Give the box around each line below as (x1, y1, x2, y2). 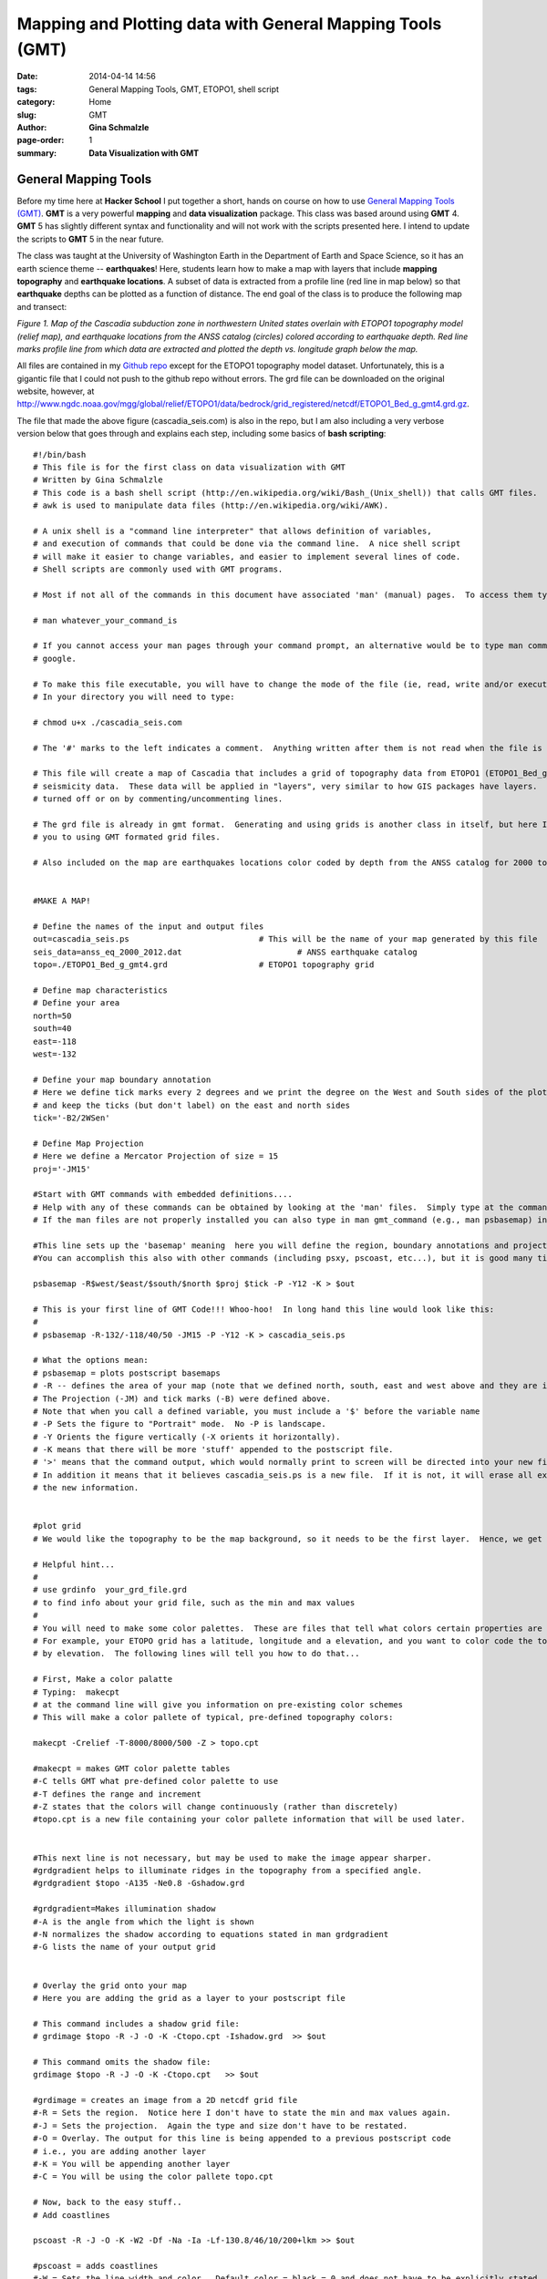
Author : (16, 121, 47, 132)
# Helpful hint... (33, 1559, 116, 1570)
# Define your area (33, 998, 120, 1008)
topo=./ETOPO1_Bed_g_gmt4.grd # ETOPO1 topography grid (33, 960, 375, 970)
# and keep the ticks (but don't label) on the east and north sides (33, 1099, 351, 1110)
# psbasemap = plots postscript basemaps (33, 1367, 221, 1378)
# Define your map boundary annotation (33, 1074, 212, 1085)
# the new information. (33, 1482, 139, 1493)
